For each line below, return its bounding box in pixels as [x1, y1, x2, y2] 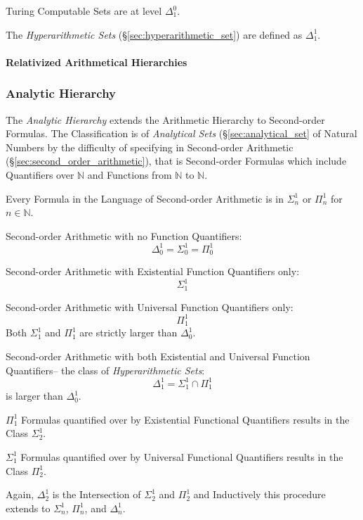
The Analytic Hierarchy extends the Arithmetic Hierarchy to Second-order [6, 112, 325, 127]
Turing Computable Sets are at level [6, 4, 162, 18]
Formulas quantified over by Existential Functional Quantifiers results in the [20, 412, 350, 426]
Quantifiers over [6, 167, 74, 182]
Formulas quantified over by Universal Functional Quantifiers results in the [20, 449, 343, 464]
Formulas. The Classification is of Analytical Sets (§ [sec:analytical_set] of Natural [6, 126, 357, 141]
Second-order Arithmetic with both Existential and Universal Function [6, 348, 310, 363]
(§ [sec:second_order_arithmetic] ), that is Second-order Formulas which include [6, 153, 347, 168]
